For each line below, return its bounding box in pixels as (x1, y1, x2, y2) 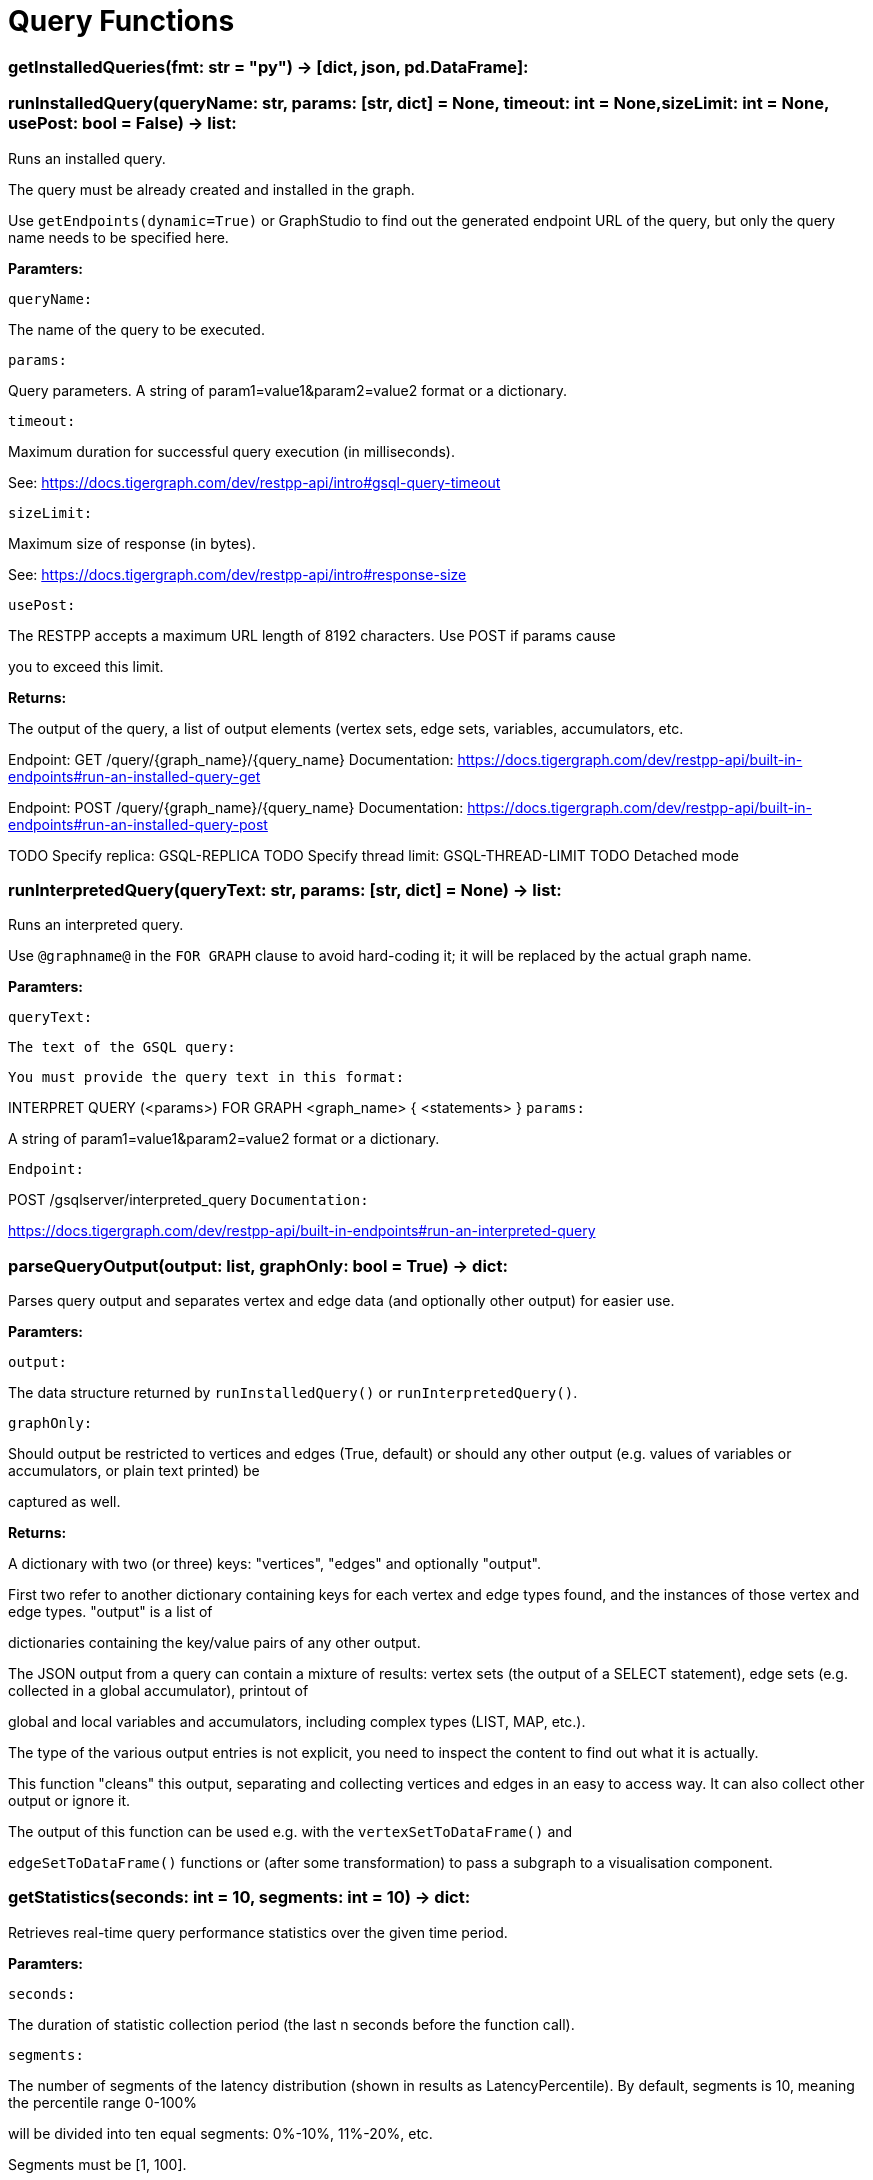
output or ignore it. (8, 1792, 131, 1809)
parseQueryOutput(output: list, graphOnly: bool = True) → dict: (8, 1255, 508, 1276)
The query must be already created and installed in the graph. (8, 180, 415, 198)
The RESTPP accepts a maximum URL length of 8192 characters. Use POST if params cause (8, 626, 616, 644)
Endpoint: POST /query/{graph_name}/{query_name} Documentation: (8, 798, 464, 816)
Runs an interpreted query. (8, 916, 184, 934)
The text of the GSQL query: (8, 1039, 236, 1056)
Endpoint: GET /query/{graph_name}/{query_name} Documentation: (8, 750, 454, 768)
